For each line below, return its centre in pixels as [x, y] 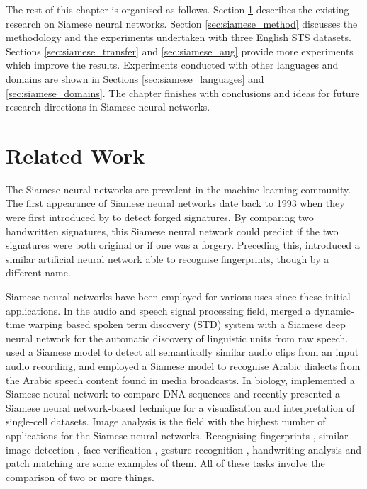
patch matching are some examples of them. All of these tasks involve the [165, 463]
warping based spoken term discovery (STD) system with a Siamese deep [187, 324]
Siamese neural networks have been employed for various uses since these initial [178, 297]
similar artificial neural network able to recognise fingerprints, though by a [168, 258]
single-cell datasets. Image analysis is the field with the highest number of [166, 421]
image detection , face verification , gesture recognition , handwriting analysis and [184, 449]
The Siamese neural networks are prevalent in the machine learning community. [179, 189]
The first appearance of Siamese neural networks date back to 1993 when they [175, 203]
